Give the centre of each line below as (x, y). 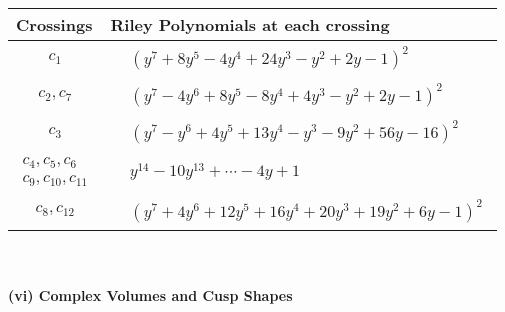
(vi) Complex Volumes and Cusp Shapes (150, 295)
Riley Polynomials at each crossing (250, 24)
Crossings (54, 24)
